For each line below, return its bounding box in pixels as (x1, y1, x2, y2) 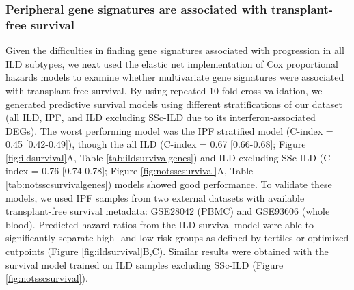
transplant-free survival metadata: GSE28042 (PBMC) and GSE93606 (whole (5, 204, 330, 218)
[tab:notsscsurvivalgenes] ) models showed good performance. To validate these (5, 177, 332, 192)
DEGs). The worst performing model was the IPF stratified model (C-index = (5, 123, 333, 137)
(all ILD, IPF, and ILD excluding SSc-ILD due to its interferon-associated (5, 110, 316, 124)
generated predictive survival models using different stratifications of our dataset (5, 96, 343, 111)
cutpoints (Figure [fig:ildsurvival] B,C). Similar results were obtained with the (5, 244, 329, 259)
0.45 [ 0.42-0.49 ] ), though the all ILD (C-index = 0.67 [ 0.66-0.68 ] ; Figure (5, 137, 306, 151)
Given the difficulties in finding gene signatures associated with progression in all (5, 43, 344, 57)
